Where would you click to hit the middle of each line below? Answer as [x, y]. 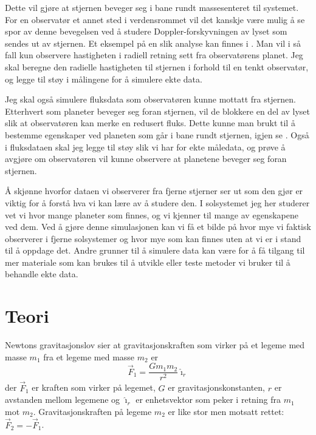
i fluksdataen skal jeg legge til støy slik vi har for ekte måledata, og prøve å [145, 147]
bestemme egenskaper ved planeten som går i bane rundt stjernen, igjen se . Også [157, 134]
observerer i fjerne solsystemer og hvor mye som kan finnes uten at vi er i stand [153, 238]
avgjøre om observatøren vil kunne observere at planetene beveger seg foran [146, 159]
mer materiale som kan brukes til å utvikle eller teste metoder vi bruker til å [148, 262]
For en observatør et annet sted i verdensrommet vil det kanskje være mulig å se [155, 19]
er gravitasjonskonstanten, [217, 387]
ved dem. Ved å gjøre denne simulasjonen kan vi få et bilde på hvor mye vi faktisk [158, 227]
